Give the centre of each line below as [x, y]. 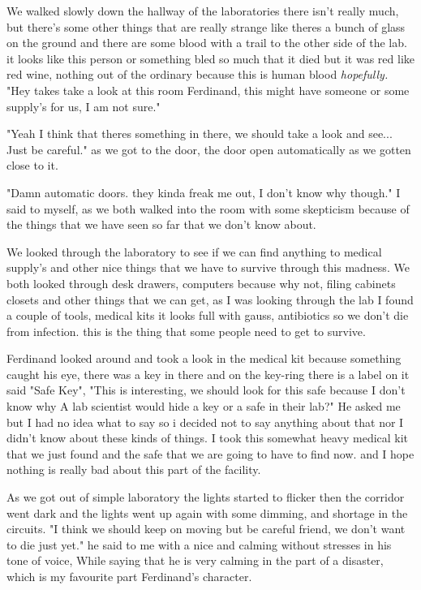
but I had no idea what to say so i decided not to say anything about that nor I [205, 422]
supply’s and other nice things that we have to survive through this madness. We [208, 267]
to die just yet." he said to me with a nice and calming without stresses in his [199, 544]
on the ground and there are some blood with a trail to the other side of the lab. [207, 43]
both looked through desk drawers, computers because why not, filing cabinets [201, 283]
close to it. [32, 165]
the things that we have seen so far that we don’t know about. [161, 224]
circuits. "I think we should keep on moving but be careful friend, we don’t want [206, 529]
